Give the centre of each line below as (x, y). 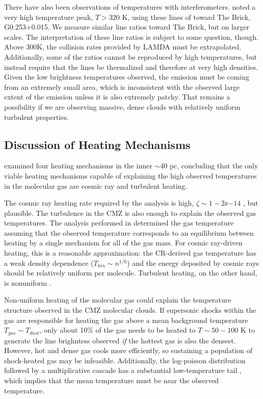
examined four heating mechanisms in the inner (78, 166)
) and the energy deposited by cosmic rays (193, 263)
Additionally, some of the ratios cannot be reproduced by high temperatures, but (130, 56)
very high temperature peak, (49, 17)
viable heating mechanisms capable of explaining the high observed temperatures (130, 175)
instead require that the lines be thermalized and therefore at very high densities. (131, 67)
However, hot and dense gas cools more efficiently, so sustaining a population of (128, 350)
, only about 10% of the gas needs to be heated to (117, 330)
